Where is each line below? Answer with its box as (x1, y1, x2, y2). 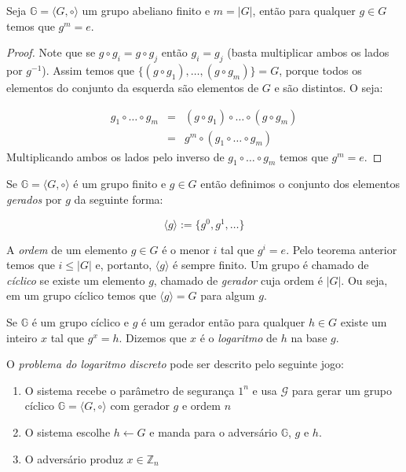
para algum (200, 287, 255, 304)
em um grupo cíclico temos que (6, 287, 156, 304)
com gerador (110, 397, 170, 414)
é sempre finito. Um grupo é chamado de (173, 256, 369, 273)
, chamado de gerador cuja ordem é (153, 271, 323, 288)
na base (291, 329, 327, 345)
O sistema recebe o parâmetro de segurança (24, 382, 235, 398)
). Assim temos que (42, 61, 134, 78)
